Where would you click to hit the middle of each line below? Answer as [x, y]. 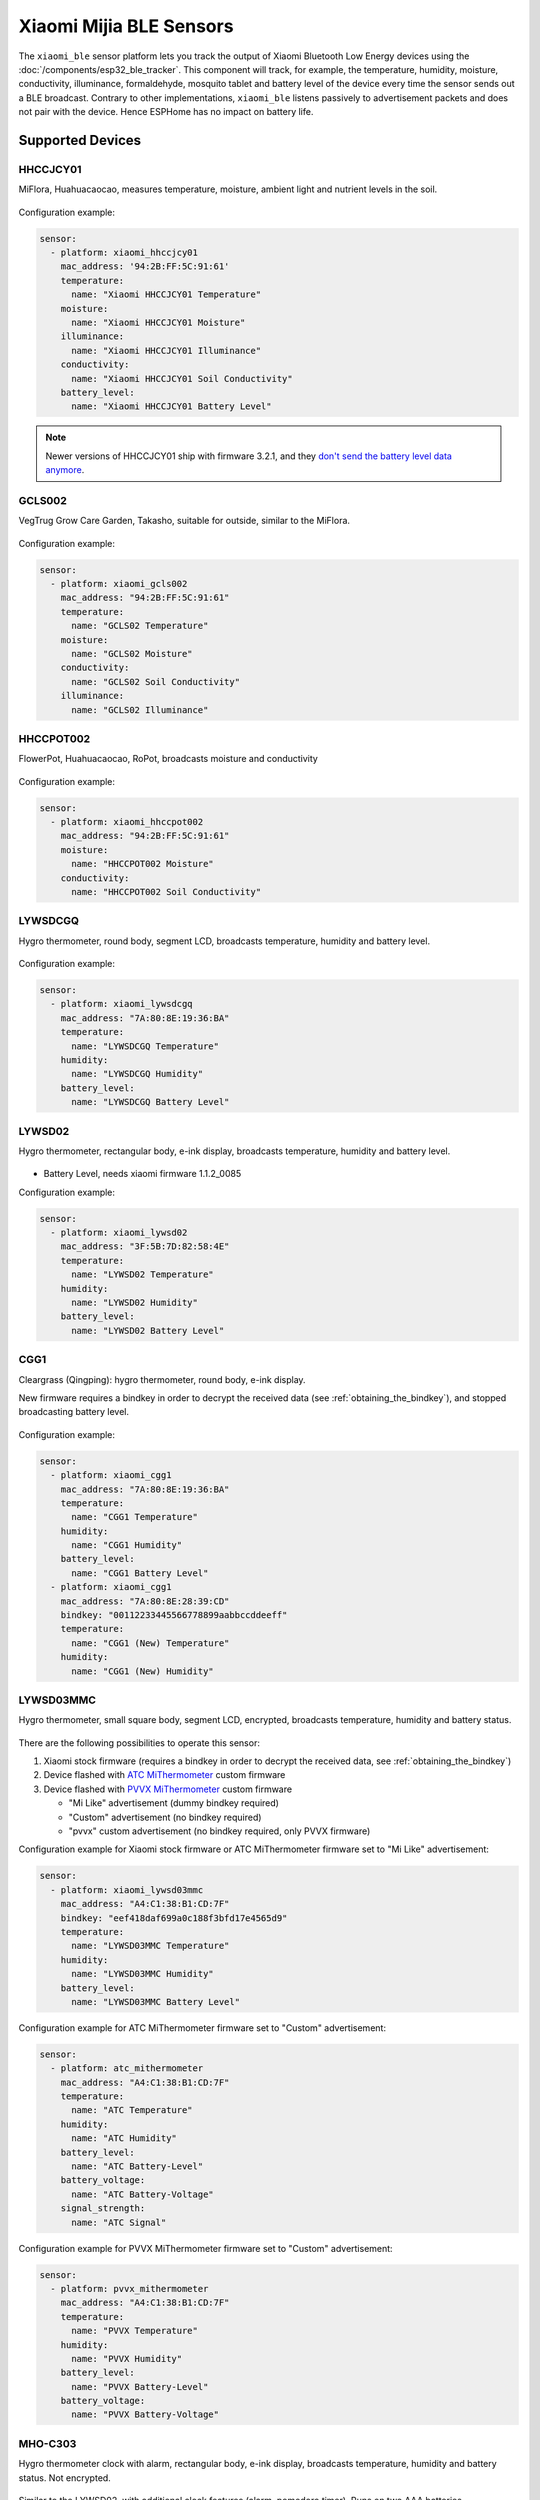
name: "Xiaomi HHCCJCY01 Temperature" [166, 294]
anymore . [65, 470]
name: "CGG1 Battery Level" [140, 1573]
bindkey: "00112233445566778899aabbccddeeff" [174, 1615]
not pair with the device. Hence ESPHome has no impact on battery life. [166, 112]
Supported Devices [80, 140]
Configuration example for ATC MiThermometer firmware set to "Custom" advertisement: [202, 2027]
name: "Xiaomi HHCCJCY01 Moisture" [158, 322]
